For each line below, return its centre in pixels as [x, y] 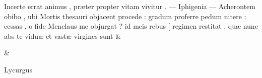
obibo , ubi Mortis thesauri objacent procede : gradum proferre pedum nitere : [125, 16]
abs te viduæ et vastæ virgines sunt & [63, 35]
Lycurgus [18, 69]
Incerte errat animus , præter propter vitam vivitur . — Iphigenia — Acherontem [130, 6]
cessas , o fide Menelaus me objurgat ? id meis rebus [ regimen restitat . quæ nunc [131, 26]
